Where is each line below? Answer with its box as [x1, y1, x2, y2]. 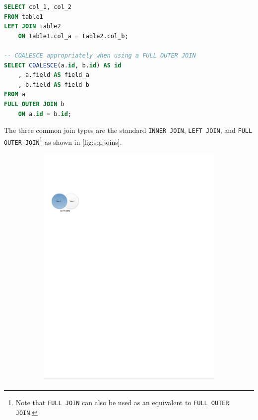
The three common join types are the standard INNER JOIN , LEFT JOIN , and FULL [4, 125, 253, 135]
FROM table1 [4, 13, 43, 20]
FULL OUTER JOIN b [4, 100, 64, 108]
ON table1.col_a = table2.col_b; [18, 32, 129, 40]
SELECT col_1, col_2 [4, 3, 72, 10]
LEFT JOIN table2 [4, 23, 61, 30]
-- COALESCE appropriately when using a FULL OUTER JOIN [4, 52, 196, 59]
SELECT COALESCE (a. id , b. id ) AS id [4, 61, 122, 69]
